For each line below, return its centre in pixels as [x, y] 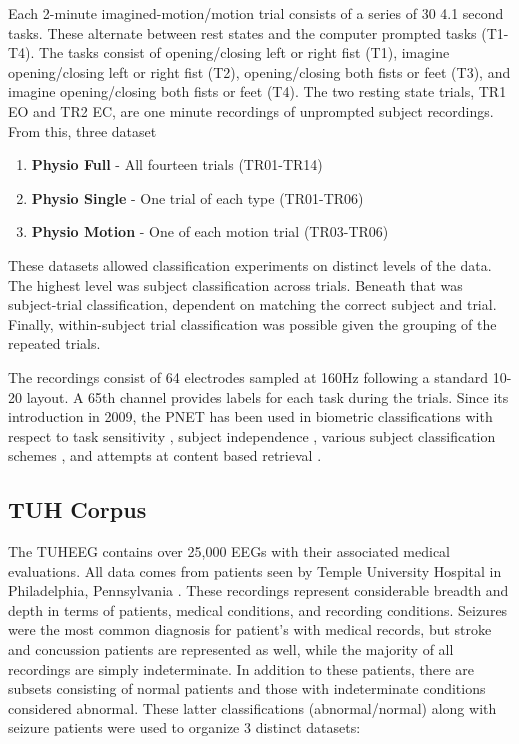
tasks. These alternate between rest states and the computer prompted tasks [242, 32]
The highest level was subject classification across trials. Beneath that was [235, 284]
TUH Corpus [77, 509]
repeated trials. [54, 343]
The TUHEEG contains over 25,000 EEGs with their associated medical [229, 551]
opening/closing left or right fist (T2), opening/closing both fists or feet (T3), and [259, 71]
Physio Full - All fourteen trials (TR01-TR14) [177, 164]
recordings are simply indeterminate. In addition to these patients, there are [241, 668]
